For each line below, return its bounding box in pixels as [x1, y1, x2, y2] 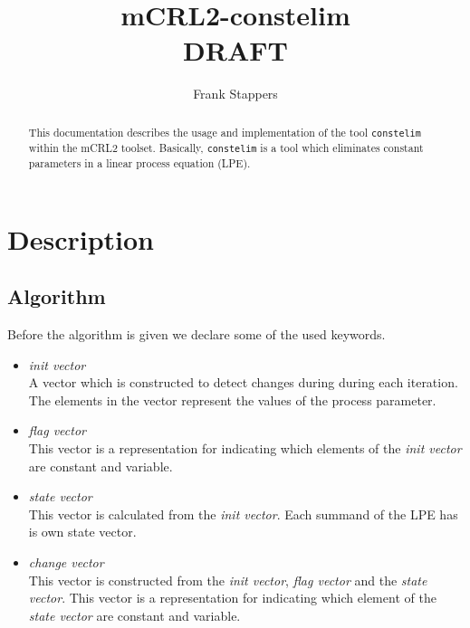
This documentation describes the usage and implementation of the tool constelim [28, 124, 421, 139]
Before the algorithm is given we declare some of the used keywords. [7, 325, 386, 344]
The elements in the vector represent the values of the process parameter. [28, 390, 436, 409]
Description [7, 220, 155, 257]
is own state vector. [28, 522, 137, 541]
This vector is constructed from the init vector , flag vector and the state [28, 570, 427, 589]
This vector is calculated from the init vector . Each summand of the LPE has [28, 504, 458, 523]
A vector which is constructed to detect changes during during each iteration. [28, 373, 458, 392]
